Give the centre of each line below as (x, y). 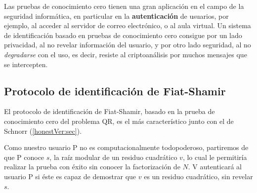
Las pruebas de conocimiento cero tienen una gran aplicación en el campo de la (124, 6)
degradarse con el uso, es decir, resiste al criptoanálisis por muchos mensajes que (126, 54)
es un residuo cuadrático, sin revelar (198, 176)
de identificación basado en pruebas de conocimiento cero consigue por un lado (123, 35)
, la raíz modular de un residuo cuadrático (113, 157)
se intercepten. (26, 64)
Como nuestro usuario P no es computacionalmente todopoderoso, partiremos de (126, 147)
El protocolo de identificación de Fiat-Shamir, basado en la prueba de (109, 111)
